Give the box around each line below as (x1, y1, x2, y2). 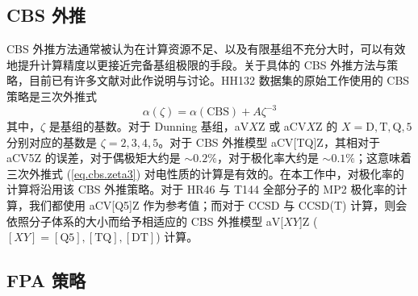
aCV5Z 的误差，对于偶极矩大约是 (6, 149, 181, 166)
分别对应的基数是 (6, 133, 97, 150)
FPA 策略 (6, 268, 86, 293)
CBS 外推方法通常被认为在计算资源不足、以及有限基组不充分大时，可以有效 (6, 40, 406, 57)
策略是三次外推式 (6, 87, 97, 104)
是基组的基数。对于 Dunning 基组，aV (48, 118, 249, 135)
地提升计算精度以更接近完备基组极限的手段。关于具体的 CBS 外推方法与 (6, 56, 387, 73)
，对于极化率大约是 (216, 149, 319, 166)
